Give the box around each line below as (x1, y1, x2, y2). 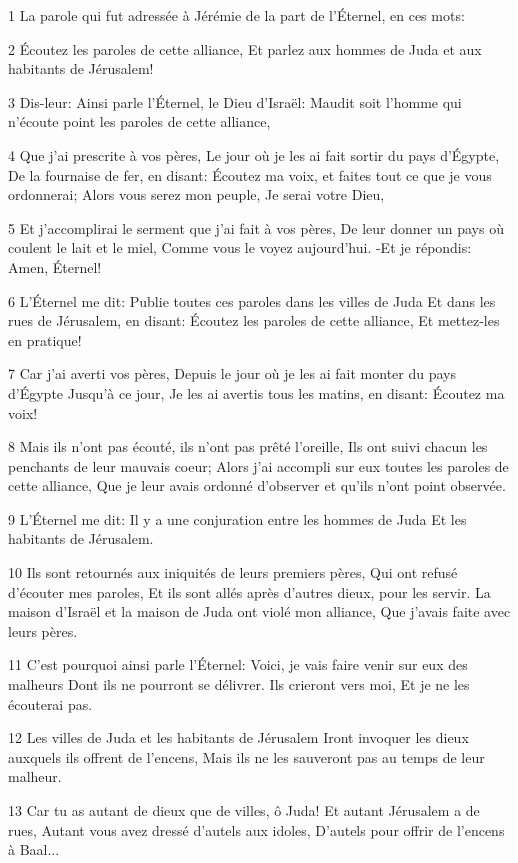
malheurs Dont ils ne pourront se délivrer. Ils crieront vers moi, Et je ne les (8, 674, 470, 695)
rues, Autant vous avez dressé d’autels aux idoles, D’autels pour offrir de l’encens (8, 819, 505, 840)
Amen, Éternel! (8, 256, 102, 277)
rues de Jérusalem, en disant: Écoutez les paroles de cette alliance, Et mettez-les (8, 310, 500, 331)
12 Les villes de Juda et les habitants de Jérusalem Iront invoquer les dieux (8, 727, 469, 748)
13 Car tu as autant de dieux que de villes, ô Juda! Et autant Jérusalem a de (8, 800, 480, 820)
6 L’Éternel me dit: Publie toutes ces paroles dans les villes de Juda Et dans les (8, 290, 496, 311)
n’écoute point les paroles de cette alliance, (8, 111, 271, 132)
